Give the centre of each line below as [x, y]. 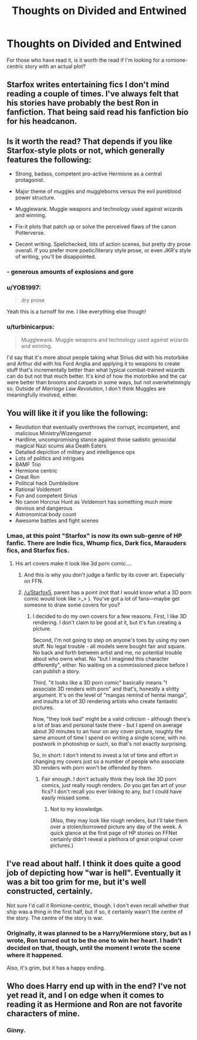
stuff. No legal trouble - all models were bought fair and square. [109, 646]
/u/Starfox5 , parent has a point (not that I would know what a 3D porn [108, 592]
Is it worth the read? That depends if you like [89, 141]
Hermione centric [36, 471]
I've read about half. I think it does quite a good [94, 864]
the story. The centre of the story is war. [55, 918]
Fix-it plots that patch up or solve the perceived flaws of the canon [96, 226]
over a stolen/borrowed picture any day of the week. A [116, 826]
